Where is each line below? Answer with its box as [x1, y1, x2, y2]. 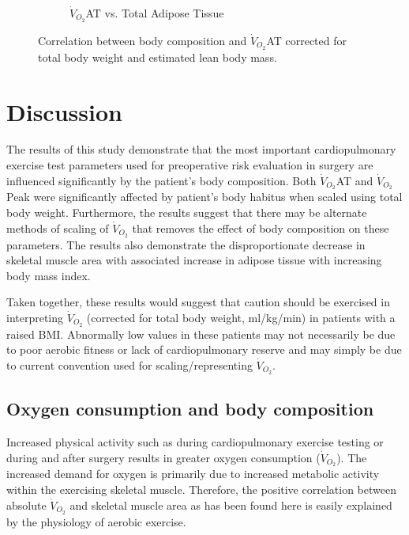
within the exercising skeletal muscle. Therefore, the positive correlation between [6, 481, 396, 498]
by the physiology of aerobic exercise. [6, 513, 186, 529]
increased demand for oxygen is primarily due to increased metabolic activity [6, 465, 380, 482]
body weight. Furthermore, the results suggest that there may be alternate [6, 204, 367, 221]
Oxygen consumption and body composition [6, 397, 374, 421]
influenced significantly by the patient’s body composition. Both [6, 172, 317, 188]
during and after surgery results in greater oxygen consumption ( [6, 449, 321, 465]
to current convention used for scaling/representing [6, 356, 253, 373]
